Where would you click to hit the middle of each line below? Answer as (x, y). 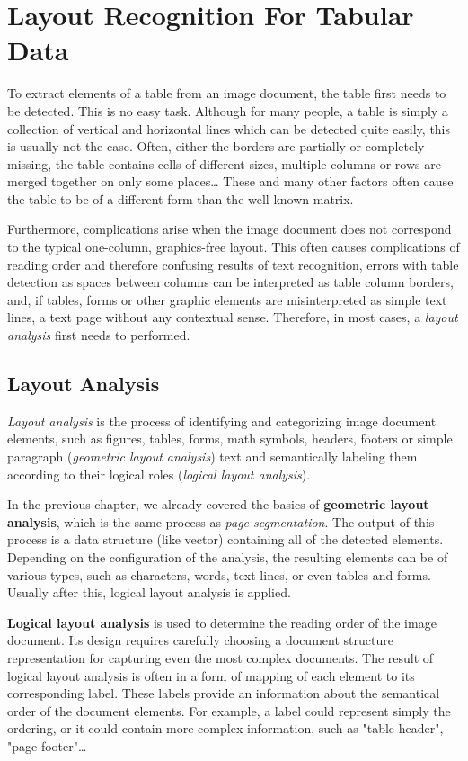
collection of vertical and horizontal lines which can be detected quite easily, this (229, 128)
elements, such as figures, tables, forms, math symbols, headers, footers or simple (230, 439)
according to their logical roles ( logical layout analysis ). (159, 474)
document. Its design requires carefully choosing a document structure (200, 640)
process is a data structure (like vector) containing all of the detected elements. (225, 539)
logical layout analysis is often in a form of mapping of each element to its (211, 675)
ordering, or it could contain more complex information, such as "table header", (225, 728)
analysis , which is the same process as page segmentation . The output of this (221, 521)
